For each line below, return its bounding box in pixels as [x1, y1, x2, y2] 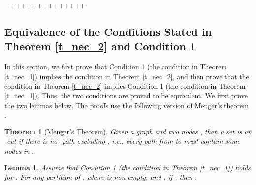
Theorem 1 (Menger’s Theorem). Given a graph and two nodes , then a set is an [4, 126, 252, 136]
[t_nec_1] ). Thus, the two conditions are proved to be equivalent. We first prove [4, 90, 248, 100]
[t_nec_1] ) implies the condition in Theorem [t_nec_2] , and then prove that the [4, 71, 249, 81]
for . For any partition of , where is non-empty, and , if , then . [4, 172, 197, 182]
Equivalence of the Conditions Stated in [4, 24, 212, 39]
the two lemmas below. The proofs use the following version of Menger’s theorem [4, 100, 249, 110]
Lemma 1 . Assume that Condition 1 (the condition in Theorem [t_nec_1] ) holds [4, 162, 251, 172]
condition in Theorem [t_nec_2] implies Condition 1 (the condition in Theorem [4, 81, 246, 91]
